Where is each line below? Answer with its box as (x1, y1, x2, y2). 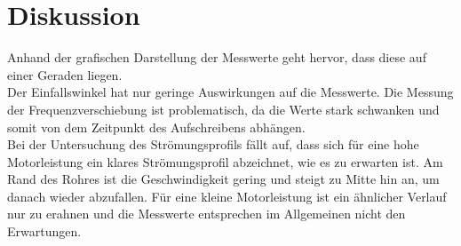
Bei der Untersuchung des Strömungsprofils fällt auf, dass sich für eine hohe (7, 135, 419, 154)
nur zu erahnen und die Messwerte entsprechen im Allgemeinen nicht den (7, 204, 406, 223)
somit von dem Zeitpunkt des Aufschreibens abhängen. (7, 117, 306, 136)
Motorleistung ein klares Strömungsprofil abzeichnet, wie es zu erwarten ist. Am (7, 152, 443, 171)
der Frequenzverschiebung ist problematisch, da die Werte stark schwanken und (7, 99, 440, 118)
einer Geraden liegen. (7, 65, 123, 83)
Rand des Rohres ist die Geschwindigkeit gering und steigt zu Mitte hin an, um (7, 170, 440, 188)
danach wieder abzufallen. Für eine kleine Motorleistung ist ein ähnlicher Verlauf (7, 186, 447, 205)
